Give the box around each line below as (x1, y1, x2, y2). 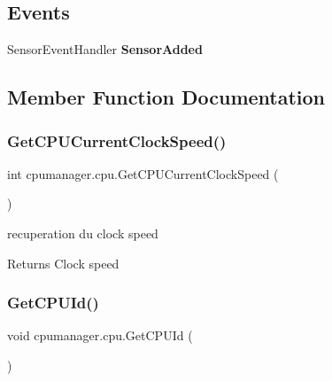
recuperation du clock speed (7, 223, 158, 242)
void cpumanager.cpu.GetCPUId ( (7, 326, 193, 345)
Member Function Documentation (7, 83, 326, 111)
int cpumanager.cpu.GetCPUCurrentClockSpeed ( (7, 164, 279, 183)
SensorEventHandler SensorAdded (7, 40, 203, 58)
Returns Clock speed (7, 253, 120, 272)
